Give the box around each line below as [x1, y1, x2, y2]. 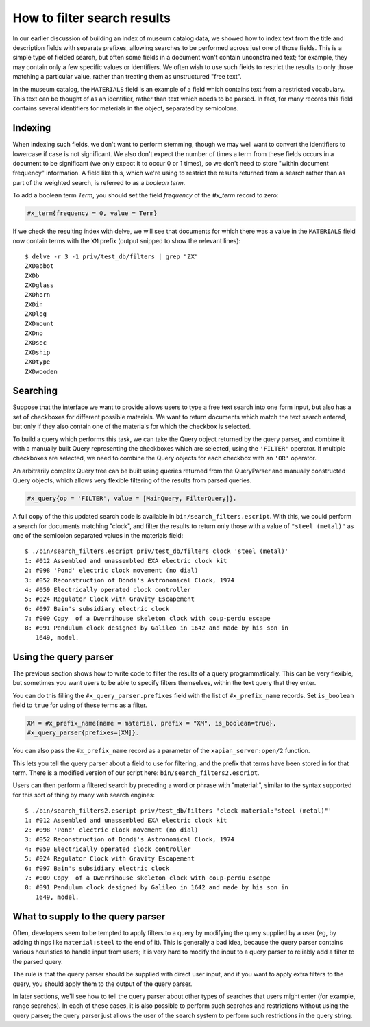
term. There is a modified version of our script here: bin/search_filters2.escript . [12, 769, 260, 777]
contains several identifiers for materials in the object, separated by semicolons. [12, 104, 239, 112]
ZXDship [25, 348, 51, 356]
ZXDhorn [25, 291, 51, 299]
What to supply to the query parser [12, 911, 166, 922]
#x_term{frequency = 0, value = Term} [27, 210, 158, 217]
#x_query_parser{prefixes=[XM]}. [27, 729, 140, 737]
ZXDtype [25, 358, 51, 366]
